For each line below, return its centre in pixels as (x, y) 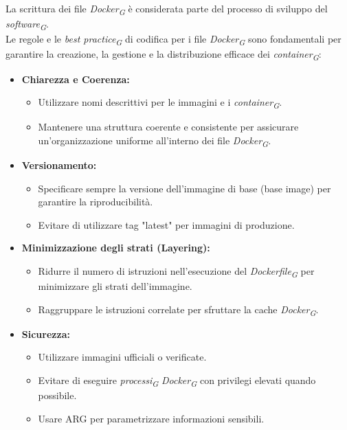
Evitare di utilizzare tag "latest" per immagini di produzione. (166, 224)
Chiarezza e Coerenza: (76, 79)
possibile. (57, 395)
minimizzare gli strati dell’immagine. (115, 286)
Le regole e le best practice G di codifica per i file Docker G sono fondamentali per (173, 40)
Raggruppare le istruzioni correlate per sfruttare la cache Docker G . (178, 310)
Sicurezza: (46, 333)
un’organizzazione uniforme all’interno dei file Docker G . (155, 141)
